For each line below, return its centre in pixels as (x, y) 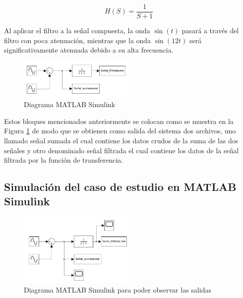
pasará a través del (210, 30)
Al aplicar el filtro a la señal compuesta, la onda (77, 30)
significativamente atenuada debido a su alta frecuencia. (89, 50)
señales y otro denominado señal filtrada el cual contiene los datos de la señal (121, 150)
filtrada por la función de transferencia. (64, 160)
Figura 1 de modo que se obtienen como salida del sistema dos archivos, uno (120, 131)
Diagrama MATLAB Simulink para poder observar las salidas (118, 290)
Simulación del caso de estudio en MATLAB (120, 187)
